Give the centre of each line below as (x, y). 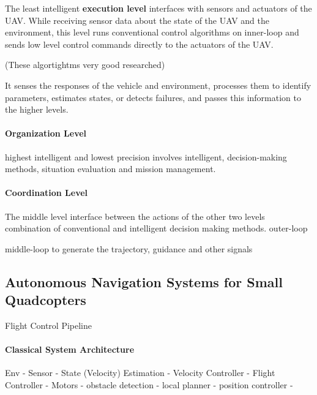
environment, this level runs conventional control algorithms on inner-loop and (152, 32)
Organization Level (46, 133)
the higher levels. (37, 109)
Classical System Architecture (70, 349)
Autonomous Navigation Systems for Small (144, 281)
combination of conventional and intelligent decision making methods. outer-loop (156, 228)
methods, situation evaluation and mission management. (110, 169)
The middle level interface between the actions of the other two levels (135, 216)
